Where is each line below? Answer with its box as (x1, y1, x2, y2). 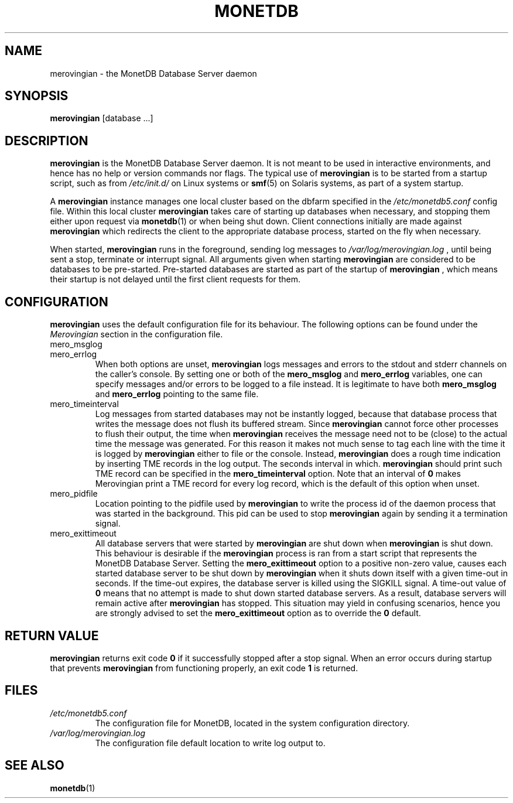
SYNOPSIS (5, 88, 69, 104)
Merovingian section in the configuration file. (50, 329, 223, 340)
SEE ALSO (5, 758, 64, 773)
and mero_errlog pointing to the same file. (95, 389, 259, 399)
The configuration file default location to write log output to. (95, 737, 326, 748)
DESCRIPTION (5, 133, 88, 148)
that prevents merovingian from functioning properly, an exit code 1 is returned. (50, 662, 358, 673)
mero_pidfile (50, 488, 98, 499)
